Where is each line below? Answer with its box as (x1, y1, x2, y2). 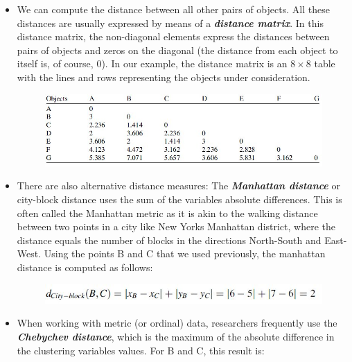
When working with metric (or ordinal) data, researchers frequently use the (17, 316, 337, 330)
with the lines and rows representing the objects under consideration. (17, 69, 310, 84)
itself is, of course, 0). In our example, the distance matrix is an (17, 56, 288, 71)
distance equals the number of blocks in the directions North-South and (17, 232, 322, 247)
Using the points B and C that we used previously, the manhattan (44, 246, 326, 261)
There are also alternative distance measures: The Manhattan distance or (17, 178, 340, 193)
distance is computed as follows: (17, 260, 153, 274)
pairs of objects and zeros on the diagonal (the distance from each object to (17, 42, 338, 57)
